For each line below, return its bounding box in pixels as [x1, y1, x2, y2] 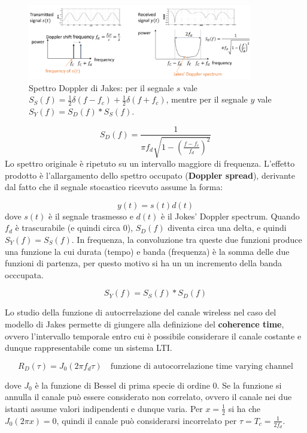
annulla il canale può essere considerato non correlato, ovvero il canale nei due [5, 390, 292, 403]
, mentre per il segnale [166, 93, 248, 106]
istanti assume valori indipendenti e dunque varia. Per [5, 402, 203, 414]
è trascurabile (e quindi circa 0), [15, 221, 133, 234]
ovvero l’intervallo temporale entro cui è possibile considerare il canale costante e [5, 329, 302, 342]
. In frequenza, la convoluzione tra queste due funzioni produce [71, 233, 302, 245]
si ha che [228, 402, 260, 414]
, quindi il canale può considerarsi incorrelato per [56, 414, 237, 426]
